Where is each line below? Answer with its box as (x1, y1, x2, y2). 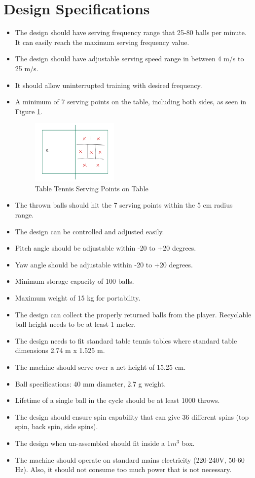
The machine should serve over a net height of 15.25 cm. (15, 361, 186, 372)
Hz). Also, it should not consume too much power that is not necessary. (15, 464, 232, 475)
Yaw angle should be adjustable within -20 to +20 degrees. (15, 259, 193, 269)
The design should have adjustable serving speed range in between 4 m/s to (15, 53, 244, 64)
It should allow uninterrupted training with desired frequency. (15, 80, 202, 90)
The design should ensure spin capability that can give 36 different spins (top (15, 411, 249, 422)
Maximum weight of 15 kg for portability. (15, 293, 141, 303)
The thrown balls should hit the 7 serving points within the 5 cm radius (15, 200, 233, 210)
